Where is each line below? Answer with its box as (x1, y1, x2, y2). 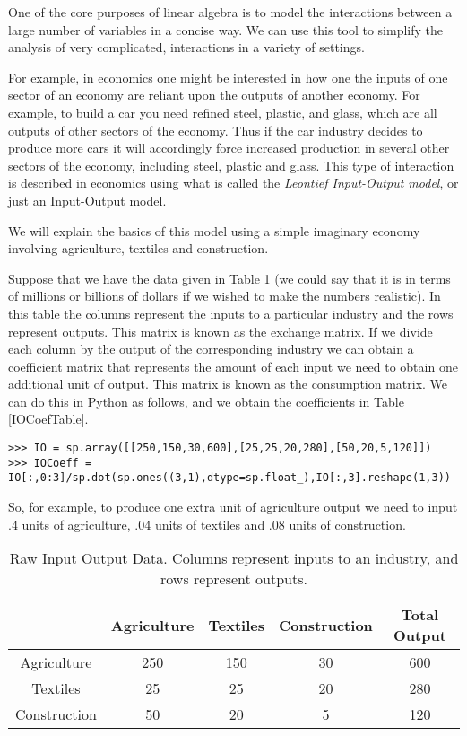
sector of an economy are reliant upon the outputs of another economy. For (8, 85, 420, 104)
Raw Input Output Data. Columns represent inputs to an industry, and (9, 548, 459, 569)
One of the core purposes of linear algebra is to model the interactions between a (8, 3, 453, 21)
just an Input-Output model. (8, 190, 167, 209)
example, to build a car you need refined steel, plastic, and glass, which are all (8, 102, 437, 121)
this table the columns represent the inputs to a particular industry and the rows (8, 303, 454, 322)
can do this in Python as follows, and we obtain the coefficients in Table (8, 391, 404, 410)
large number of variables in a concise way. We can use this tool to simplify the (8, 20, 444, 39)
